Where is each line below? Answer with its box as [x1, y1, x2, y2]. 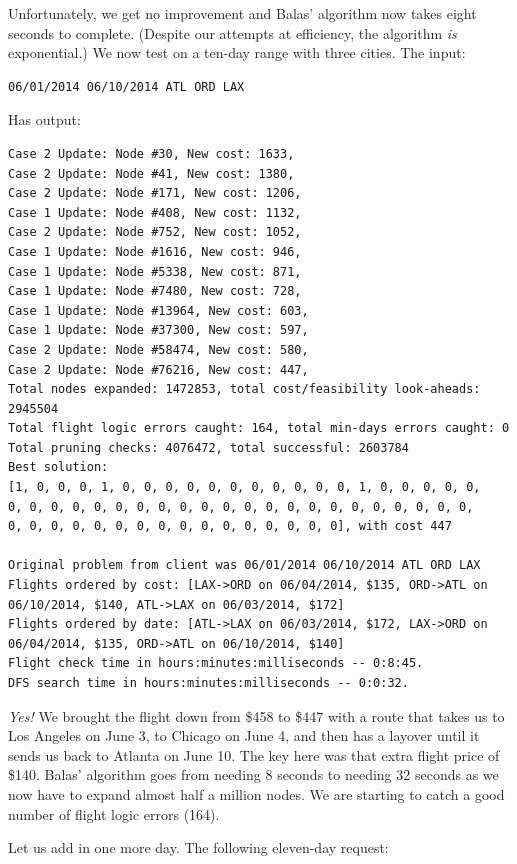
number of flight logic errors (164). [8, 803, 220, 824]
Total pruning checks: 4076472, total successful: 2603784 [8, 440, 409, 455]
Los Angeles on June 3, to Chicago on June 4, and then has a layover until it [8, 725, 480, 746]
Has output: [8, 109, 81, 130]
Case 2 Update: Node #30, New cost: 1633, [8, 146, 295, 161]
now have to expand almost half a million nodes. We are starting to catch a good [8, 783, 505, 804]
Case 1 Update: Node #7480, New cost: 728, [8, 284, 302, 299]
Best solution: [8, 460, 109, 475]
